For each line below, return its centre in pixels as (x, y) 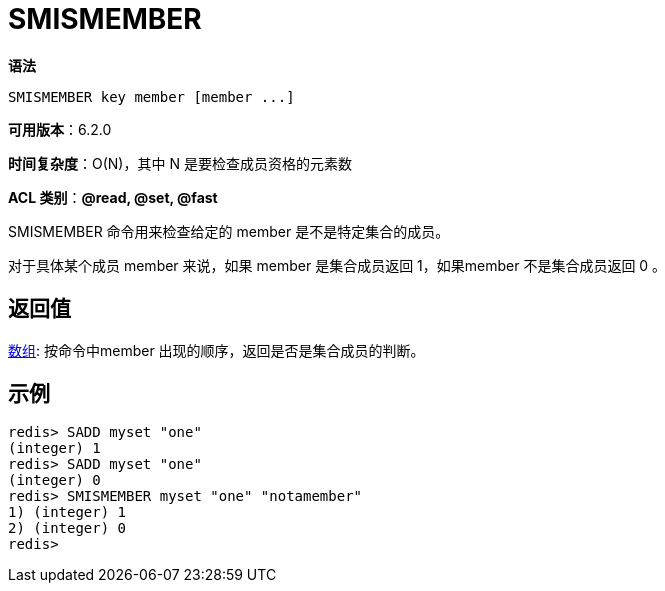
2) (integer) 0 (67, 528)
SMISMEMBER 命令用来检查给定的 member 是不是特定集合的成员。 (229, 231)
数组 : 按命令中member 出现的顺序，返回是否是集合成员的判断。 (216, 350)
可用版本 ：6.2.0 (60, 129)
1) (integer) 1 (67, 512)
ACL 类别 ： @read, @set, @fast (113, 197)
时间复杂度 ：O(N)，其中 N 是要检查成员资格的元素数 (180, 163)
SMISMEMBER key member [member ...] (151, 96)
